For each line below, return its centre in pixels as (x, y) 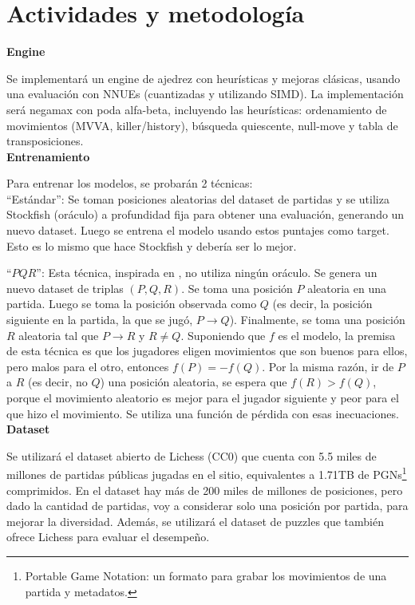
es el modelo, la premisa (337, 335)
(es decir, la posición (322, 304)
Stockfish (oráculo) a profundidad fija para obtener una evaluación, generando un (206, 214)
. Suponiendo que (223, 335)
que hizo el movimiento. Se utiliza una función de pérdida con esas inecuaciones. (203, 413)
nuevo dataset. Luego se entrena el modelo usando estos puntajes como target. (198, 230)
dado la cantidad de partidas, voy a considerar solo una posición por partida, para (207, 506)
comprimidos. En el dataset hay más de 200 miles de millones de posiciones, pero (205, 490)
